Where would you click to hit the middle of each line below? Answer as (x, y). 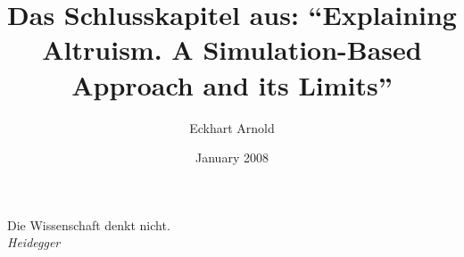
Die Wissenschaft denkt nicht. (89, 224)
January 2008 (232, 158)
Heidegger (34, 242)
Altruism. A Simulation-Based (232, 50)
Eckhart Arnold (232, 127)
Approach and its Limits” (232, 84)
